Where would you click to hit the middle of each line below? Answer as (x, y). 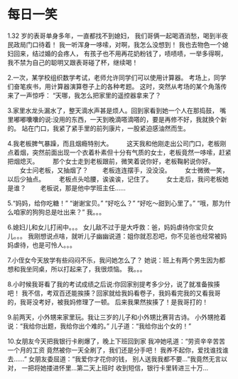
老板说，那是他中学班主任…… (83, 188)
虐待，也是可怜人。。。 (44, 245)
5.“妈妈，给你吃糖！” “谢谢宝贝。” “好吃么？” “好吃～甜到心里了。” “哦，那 (113, 203)
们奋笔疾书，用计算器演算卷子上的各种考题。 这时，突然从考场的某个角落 (114, 86)
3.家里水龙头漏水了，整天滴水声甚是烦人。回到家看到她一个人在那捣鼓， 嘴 (117, 110)
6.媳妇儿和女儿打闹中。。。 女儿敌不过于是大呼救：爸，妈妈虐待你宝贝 (108, 227)
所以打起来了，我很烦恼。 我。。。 (98, 269)
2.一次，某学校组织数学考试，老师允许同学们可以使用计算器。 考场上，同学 (117, 77)
